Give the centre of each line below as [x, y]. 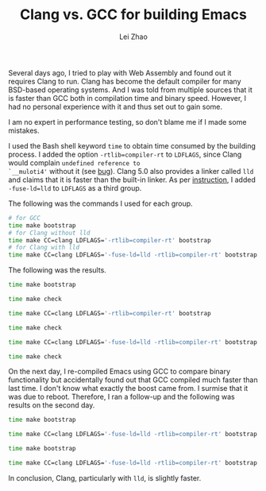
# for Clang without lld [49, 233]
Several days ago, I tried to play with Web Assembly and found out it [120, 72]
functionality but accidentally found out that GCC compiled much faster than [133, 380]
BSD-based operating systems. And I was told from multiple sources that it [130, 90]
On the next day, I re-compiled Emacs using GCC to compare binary [120, 372]
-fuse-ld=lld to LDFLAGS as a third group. [75, 188]
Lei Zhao [133, 37]
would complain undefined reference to [74, 162]
